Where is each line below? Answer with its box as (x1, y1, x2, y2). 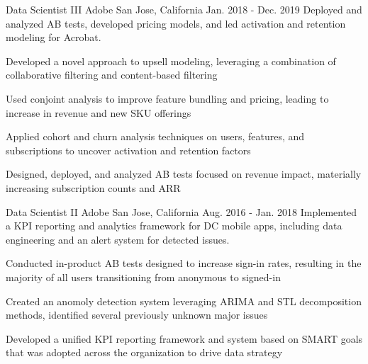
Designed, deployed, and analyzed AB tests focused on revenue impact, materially (6, 166, 362, 181)
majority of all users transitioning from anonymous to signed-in (6, 269, 281, 284)
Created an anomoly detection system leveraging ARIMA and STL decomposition (6, 293, 362, 308)
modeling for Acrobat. (6, 30, 101, 45)
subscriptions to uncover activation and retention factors (6, 142, 251, 157)
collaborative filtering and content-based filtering (6, 67, 218, 82)
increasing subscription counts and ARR (6, 180, 181, 195)
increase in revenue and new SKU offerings (6, 105, 191, 120)
